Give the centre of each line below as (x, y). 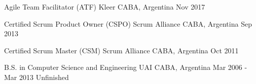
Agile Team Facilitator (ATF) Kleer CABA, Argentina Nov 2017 (105, 7)
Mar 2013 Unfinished (36, 77)
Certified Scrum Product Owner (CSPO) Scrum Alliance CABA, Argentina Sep (128, 23)
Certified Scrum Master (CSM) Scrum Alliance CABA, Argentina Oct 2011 (121, 50)
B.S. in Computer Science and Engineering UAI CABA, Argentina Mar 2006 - (126, 67)
